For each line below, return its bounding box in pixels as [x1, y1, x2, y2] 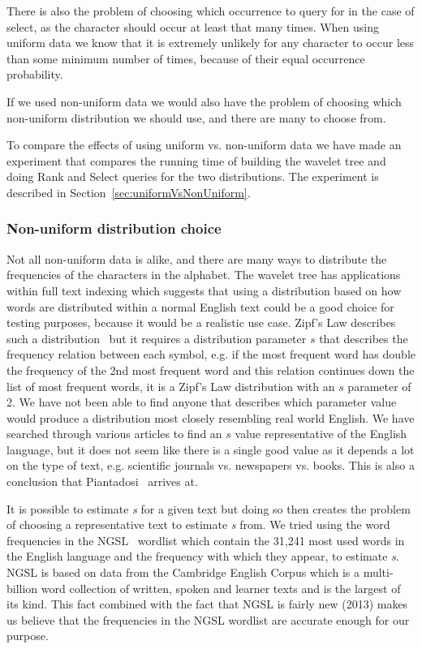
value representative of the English [235, 425, 407, 442]
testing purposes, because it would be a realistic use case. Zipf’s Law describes [6, 314, 396, 331]
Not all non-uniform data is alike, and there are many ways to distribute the [6, 250, 387, 267]
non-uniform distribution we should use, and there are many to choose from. [6, 109, 386, 126]
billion [6, 579, 38, 596]
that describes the [319, 329, 408, 346]
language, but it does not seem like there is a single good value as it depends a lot [6, 441, 415, 458]
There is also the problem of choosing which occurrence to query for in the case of [6, 2, 415, 19]
